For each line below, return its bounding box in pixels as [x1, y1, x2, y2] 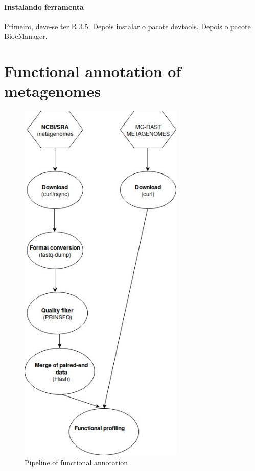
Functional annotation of [4, 61, 181, 82]
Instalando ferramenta [4, 1, 84, 12]
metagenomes [4, 81, 101, 102]
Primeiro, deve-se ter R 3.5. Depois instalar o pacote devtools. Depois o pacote [4, 20, 251, 31]
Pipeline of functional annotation [25, 457, 128, 467]
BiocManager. [4, 31, 48, 41]
